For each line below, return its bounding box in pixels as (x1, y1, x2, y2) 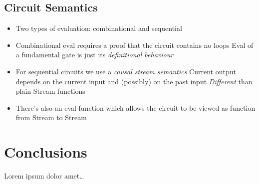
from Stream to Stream (15, 112, 87, 123)
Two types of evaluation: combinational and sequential (15, 23, 182, 33)
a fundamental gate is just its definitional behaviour (15, 49, 174, 60)
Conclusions (4, 142, 87, 162)
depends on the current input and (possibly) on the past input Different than (15, 76, 253, 86)
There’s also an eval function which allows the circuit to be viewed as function (15, 102, 256, 113)
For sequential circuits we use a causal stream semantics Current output (15, 66, 236, 76)
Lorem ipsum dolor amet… (4, 171, 84, 181)
